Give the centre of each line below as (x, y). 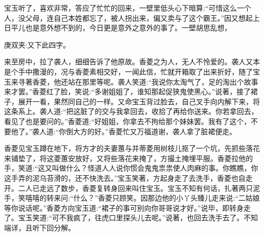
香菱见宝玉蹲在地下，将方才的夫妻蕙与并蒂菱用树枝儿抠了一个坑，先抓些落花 (132, 148)
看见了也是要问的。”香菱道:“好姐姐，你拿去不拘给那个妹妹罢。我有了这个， (128, 121)
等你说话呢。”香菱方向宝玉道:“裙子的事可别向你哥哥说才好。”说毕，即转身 (124, 207)
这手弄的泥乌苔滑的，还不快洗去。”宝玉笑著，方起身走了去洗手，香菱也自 (125, 178)
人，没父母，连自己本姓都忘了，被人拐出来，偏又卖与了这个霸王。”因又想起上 (132, 17)
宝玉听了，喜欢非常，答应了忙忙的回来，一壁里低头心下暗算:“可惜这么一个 (128, 8)
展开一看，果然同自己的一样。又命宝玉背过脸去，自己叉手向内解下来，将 (139, 101)
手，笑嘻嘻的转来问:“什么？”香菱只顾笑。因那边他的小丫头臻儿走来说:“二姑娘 (132, 198)
